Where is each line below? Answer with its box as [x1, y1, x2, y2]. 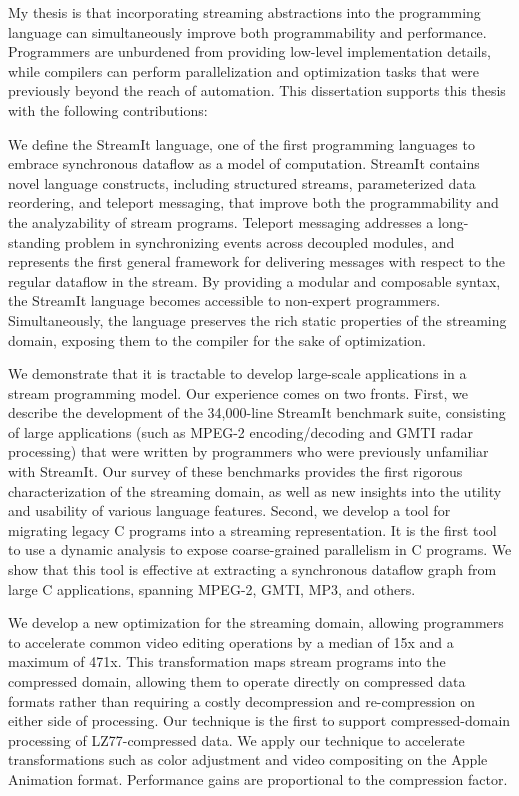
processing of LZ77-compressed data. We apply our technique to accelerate [8, 729, 465, 750]
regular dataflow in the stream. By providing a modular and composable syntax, [8, 270, 501, 291]
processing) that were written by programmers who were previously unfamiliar [8, 441, 489, 462]
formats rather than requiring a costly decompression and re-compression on [8, 690, 476, 711]
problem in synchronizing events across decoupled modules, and [64, 231, 455, 252]
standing [8, 231, 61, 252]
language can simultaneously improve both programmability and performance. [8, 21, 487, 42]
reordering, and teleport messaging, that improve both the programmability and [8, 192, 499, 213]
